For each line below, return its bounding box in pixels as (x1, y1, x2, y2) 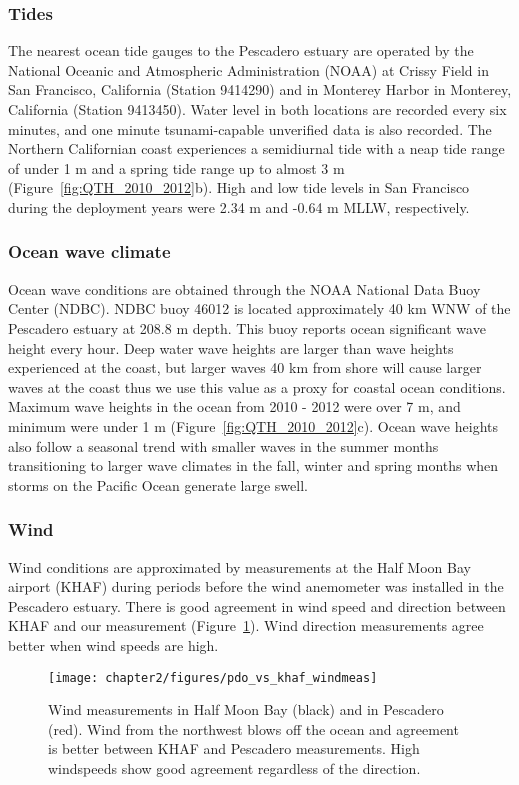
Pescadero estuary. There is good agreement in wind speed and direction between (8, 595, 506, 616)
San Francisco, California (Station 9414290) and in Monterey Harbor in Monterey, (8, 79, 512, 100)
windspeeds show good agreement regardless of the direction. (48, 757, 421, 778)
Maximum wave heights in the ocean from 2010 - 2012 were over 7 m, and (8, 396, 461, 417)
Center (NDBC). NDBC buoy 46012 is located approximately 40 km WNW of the (8, 298, 511, 319)
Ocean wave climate (8, 239, 171, 264)
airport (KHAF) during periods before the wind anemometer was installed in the (8, 576, 504, 597)
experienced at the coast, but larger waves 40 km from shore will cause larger (8, 357, 482, 378)
